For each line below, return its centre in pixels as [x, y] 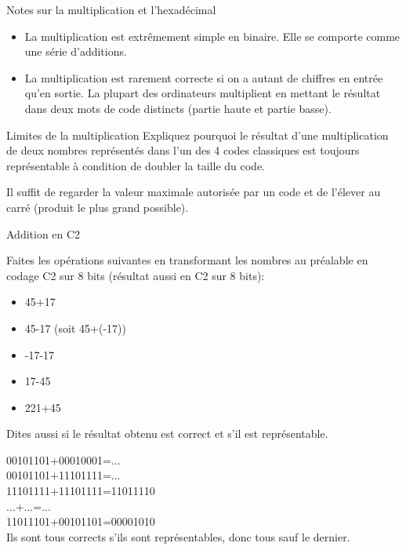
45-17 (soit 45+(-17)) [75, 328]
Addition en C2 [43, 233]
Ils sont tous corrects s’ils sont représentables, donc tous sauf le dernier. [178, 536]
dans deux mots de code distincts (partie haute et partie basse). [178, 108]
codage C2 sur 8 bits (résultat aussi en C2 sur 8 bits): [136, 275]
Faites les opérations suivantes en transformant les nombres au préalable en [187, 260]
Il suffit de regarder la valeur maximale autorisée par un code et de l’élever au [194, 192]
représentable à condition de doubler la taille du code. [136, 165]
